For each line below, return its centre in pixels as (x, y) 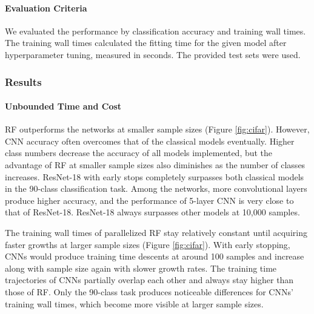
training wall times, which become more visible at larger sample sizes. (134, 303)
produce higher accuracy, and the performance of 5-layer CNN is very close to (149, 200)
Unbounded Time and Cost (63, 106)
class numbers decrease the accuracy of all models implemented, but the (139, 153)
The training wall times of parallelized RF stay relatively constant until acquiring (156, 232)
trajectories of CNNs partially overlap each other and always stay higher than (149, 280)
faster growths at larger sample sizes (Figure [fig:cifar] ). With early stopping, (148, 244)
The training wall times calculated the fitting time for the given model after (146, 43)
